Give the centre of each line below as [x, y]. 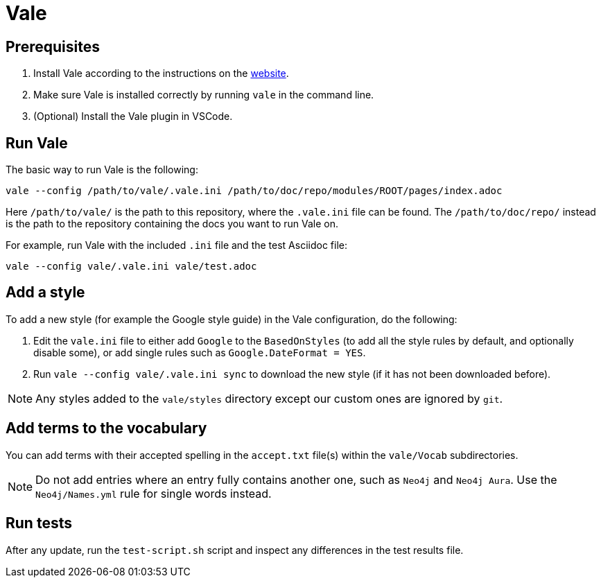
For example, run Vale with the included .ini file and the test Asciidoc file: [176, 245]
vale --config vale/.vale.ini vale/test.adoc [131, 267]
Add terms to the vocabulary [106, 428]
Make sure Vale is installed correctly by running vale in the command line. [204, 95]
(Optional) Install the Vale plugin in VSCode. [133, 116]
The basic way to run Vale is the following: [102, 170]
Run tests [39, 523]
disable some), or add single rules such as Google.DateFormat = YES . [200, 352]
